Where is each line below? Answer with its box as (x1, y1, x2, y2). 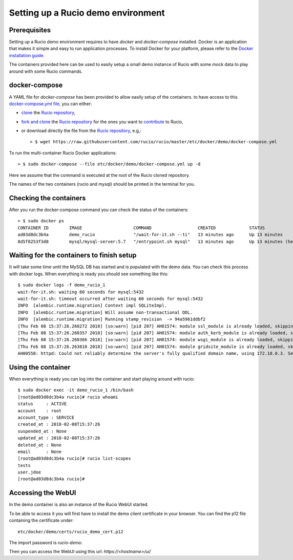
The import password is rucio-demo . (9, 539, 83, 545)
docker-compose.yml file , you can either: (9, 101, 92, 107)
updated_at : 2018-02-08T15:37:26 (18, 435, 100, 441)
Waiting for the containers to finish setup (9, 251, 137, 259)
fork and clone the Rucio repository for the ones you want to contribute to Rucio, (21, 119, 184, 125)
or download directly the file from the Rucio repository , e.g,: (21, 128, 142, 134)
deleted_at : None (18, 442, 62, 448)
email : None (18, 449, 62, 454)
